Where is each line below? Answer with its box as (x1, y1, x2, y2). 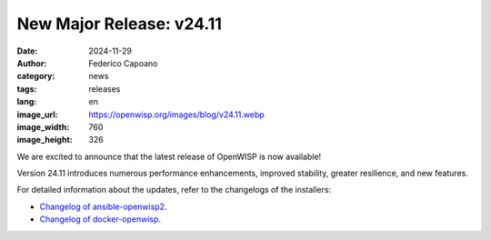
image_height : (16, 135, 73, 145)
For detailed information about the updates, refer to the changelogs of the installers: (16, 185, 332, 195)
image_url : (16, 109, 58, 120)
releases (88, 83, 121, 95)
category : (16, 71, 55, 82)
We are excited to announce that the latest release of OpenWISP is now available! (16, 151, 322, 162)
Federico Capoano (88, 57, 158, 68)
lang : (16, 96, 37, 107)
